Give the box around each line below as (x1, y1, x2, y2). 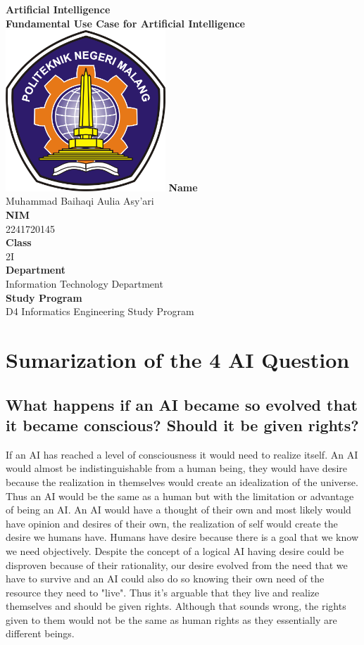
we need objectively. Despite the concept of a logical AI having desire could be (6, 543, 344, 558)
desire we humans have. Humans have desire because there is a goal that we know (6, 530, 358, 544)
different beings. (6, 626, 75, 641)
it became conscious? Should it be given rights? (6, 414, 359, 435)
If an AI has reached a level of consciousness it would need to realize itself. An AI (6, 447, 358, 461)
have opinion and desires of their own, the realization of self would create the (6, 516, 338, 530)
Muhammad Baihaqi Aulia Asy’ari (6, 193, 154, 208)
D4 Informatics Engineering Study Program (6, 304, 194, 319)
